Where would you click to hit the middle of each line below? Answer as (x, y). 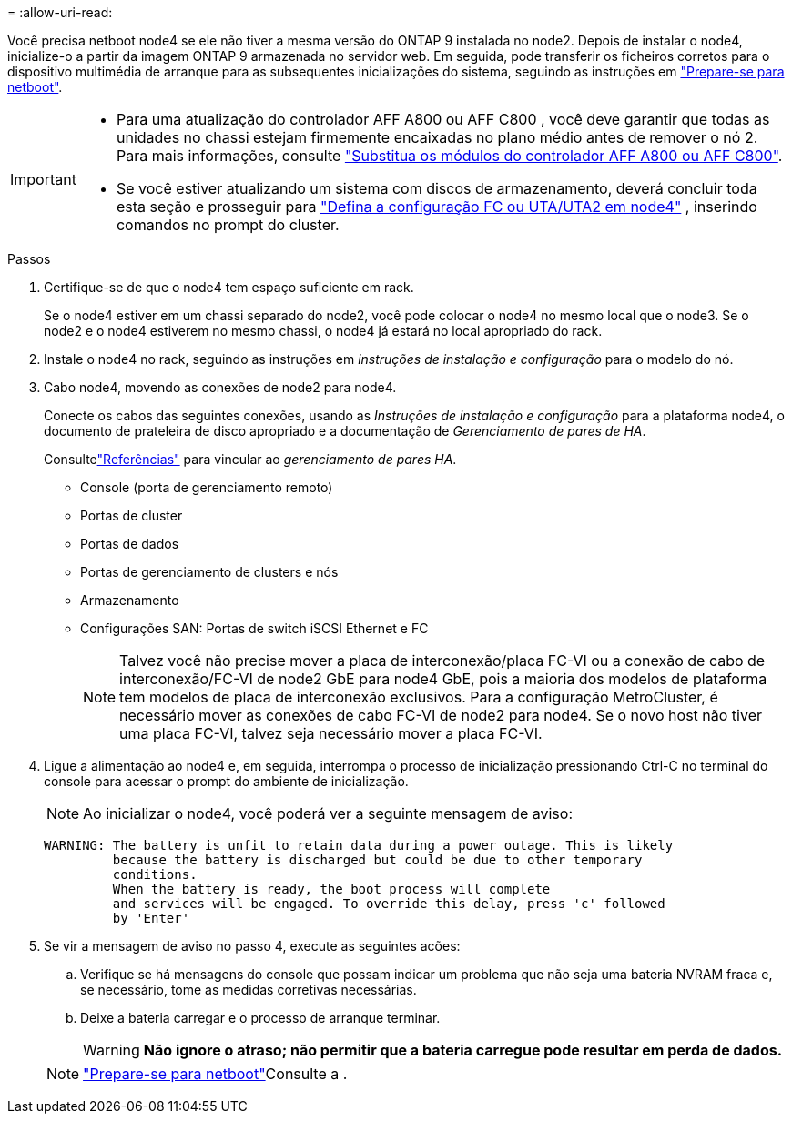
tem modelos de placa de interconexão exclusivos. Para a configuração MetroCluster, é (419, 697)
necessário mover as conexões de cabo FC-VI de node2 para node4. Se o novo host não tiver (441, 715)
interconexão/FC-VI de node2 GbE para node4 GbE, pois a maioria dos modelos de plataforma (443, 679)
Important (43, 179)
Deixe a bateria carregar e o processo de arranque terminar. (260, 1018)
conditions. (155, 874)
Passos (29, 259)
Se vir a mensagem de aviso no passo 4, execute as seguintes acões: (252, 946)
